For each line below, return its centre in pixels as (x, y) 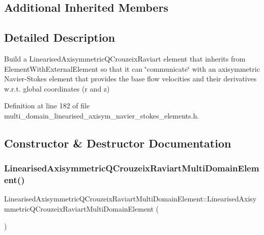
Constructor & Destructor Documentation (118, 143)
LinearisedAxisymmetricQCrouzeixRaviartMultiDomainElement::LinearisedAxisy (130, 199)
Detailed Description (60, 37)
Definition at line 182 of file (47, 106)
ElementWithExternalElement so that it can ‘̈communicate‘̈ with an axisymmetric (132, 68)
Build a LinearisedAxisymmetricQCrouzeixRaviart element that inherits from (125, 58)
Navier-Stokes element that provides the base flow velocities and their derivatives (130, 79)
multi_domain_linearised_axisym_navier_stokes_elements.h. (102, 115)
